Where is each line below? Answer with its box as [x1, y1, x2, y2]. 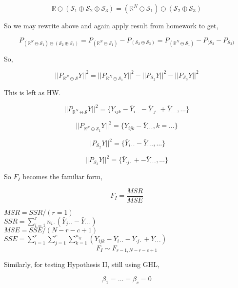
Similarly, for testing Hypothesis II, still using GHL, [4, 259, 159, 269]
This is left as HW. [4, 87, 61, 98]
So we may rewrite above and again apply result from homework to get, [4, 21, 218, 30]
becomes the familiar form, [22, 171, 103, 182]
